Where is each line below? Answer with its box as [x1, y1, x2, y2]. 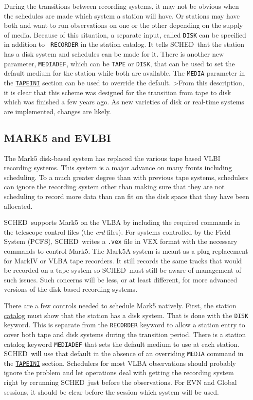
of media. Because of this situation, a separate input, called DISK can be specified [4, 29, 246, 40]
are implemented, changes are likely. [4, 106, 111, 116]
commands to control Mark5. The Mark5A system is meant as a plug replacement [4, 246, 248, 256]
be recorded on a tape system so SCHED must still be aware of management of [4, 265, 241, 275]
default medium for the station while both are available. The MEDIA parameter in [4, 68, 245, 78]
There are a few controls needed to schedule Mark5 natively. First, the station [4, 300, 236, 311]
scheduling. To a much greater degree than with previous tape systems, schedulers [4, 172, 249, 182]
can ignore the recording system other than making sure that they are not [4, 181, 225, 192]
